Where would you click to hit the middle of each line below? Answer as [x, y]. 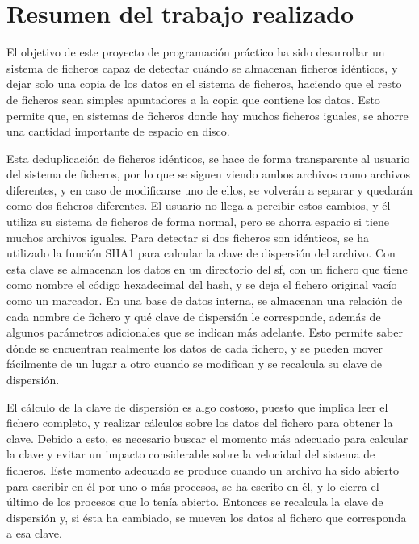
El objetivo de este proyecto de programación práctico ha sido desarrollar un [196, 52]
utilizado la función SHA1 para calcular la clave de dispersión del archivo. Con [201, 253]
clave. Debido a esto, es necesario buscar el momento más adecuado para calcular [207, 438]
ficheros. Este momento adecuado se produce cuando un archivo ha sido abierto [203, 469]
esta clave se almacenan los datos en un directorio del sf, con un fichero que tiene [207, 268]
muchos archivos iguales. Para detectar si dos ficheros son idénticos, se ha [188, 237]
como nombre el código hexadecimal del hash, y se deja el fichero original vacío [202, 285]
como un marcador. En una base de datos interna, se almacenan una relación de [205, 301]
